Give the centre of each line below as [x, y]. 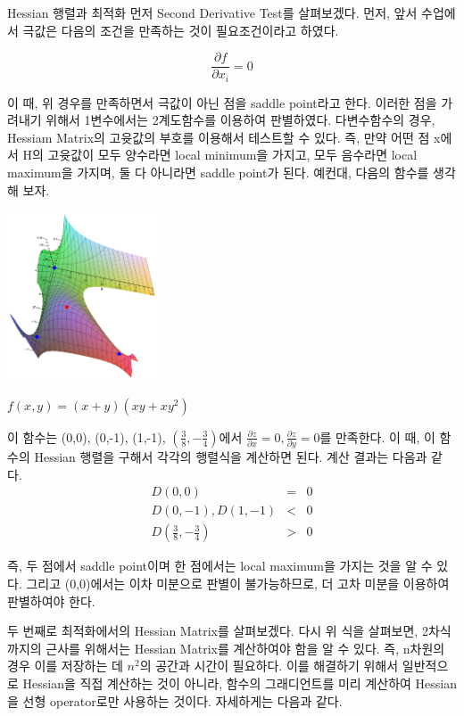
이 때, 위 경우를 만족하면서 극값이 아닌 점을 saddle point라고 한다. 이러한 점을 [222, 102]
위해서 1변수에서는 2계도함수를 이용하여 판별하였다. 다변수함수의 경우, [240, 120]
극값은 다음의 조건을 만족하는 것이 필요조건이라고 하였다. [181, 30]
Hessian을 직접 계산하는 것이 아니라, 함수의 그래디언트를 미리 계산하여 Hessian [240, 683]
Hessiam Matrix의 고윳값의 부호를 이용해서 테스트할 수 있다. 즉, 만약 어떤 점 [219, 137]
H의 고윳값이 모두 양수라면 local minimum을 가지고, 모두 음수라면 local [220, 155]
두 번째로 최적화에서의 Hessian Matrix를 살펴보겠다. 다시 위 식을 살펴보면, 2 [218, 631]
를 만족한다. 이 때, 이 [377, 436]
